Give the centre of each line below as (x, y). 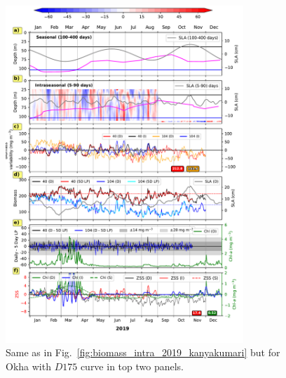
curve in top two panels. (132, 366)
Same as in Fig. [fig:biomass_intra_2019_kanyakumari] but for (143, 352)
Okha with (28, 366)
